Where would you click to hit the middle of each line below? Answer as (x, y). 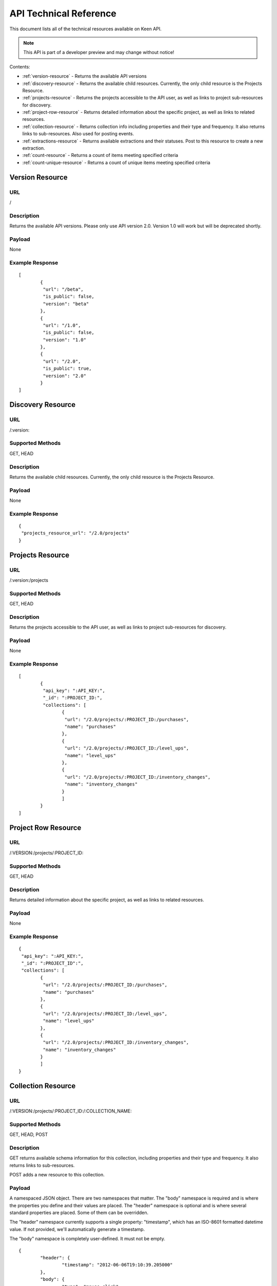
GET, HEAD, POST (29, 1135)
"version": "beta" (66, 304)
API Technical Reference (63, 13)
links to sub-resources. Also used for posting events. (78, 134)
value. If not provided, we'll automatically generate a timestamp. (77, 1229)
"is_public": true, (67, 369)
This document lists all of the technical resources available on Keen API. (85, 29)
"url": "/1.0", (62, 325)
